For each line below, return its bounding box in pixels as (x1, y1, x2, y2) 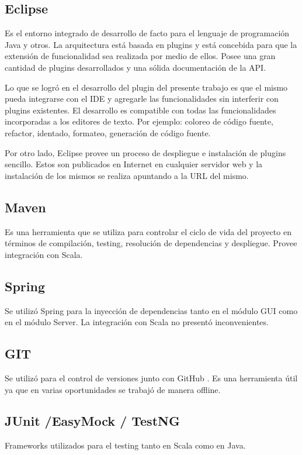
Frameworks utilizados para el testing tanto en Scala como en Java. (5, 439, 246, 451)
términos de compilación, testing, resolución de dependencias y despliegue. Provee (5, 237, 297, 249)
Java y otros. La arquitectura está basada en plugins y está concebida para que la (5, 38, 297, 50)
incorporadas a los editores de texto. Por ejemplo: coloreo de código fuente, (5, 115, 273, 127)
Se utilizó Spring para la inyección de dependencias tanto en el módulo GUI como (5, 304, 298, 316)
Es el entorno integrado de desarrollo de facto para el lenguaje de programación (5, 27, 290, 39)
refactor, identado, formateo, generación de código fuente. (5, 126, 211, 139)
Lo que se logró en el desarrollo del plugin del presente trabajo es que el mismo (5, 81, 288, 93)
